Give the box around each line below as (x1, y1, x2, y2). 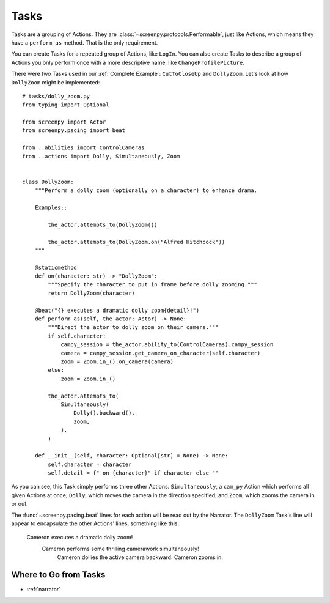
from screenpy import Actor (22, 119, 106, 125)
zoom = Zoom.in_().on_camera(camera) (61, 358, 174, 365)
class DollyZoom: (22, 178, 74, 185)
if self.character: (48, 332, 106, 339)
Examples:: (34, 204, 68, 211)
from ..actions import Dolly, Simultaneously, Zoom (22, 153, 180, 160)
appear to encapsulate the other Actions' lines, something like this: (11, 520, 180, 527)
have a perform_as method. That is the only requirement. (11, 39, 158, 46)
